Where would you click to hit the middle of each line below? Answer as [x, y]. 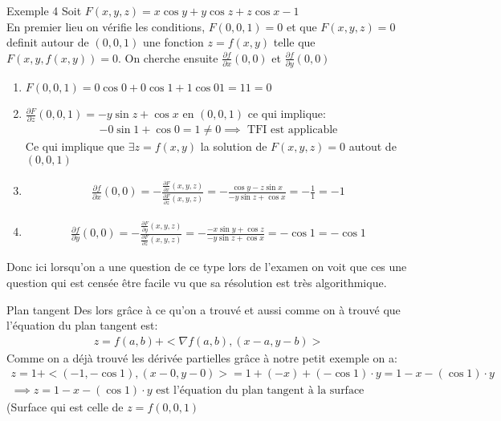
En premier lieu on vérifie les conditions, [106, 26]
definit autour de [48, 42]
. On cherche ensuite [168, 57]
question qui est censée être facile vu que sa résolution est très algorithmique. [197, 282]
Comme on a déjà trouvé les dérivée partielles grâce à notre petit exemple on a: [202, 357]
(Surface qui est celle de [65, 407]
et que [301, 26]
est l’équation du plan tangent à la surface [260, 391]
